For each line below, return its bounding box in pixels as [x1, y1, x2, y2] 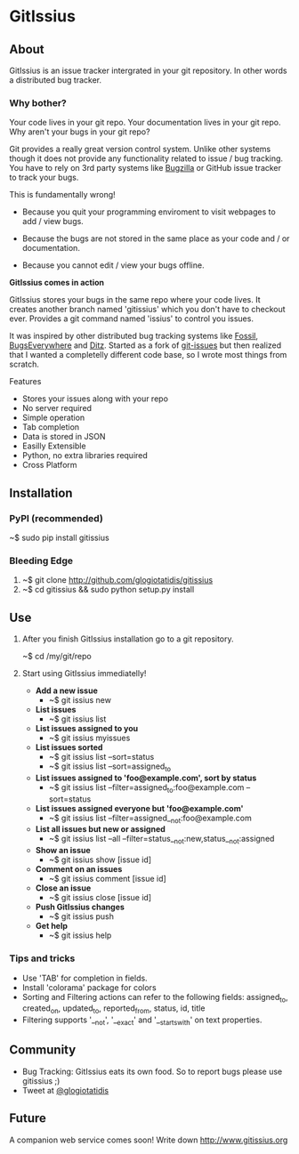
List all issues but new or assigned [35, 824, 166, 835]
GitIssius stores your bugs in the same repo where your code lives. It [9, 295, 261, 305]
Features [9, 376, 42, 387]
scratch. [9, 359, 40, 370]
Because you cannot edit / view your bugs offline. [21, 260, 205, 270]
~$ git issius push [48, 911, 114, 922]
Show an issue [35, 845, 91, 856]
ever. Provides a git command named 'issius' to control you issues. [9, 313, 254, 324]
